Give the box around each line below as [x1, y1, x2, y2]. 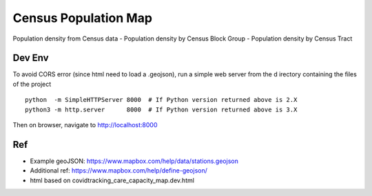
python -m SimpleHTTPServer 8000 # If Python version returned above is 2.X [25, 96, 298, 104]
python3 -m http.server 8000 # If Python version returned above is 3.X [25, 105, 298, 113]
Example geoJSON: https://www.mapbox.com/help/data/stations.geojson [30, 157, 239, 165]
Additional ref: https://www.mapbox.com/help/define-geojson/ [30, 166, 208, 175]
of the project [12, 80, 52, 88]
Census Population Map [12, 10, 153, 25]
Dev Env [12, 52, 49, 64]
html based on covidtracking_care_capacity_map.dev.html [30, 176, 194, 184]
